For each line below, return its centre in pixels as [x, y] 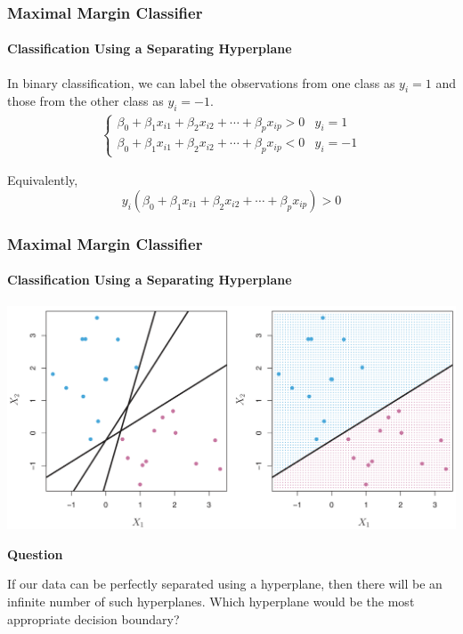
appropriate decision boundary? [93, 618]
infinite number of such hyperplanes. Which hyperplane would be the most [211, 601]
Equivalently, [43, 180]
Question [35, 554]
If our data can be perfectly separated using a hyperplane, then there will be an [225, 584]
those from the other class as [85, 101]
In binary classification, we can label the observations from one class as [201, 82]
